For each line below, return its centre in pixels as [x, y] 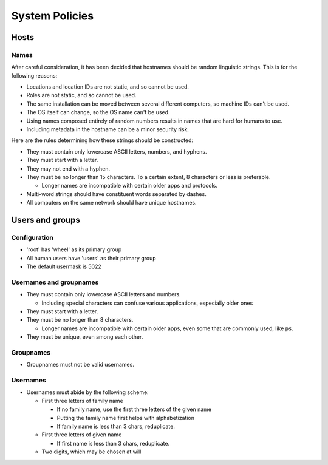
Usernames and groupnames [55, 282]
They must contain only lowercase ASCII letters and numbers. [104, 294]
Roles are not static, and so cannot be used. [81, 95]
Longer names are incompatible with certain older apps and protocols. [130, 186]
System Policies [53, 16]
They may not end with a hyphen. [68, 168]
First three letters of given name [82, 435]
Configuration [32, 237]
